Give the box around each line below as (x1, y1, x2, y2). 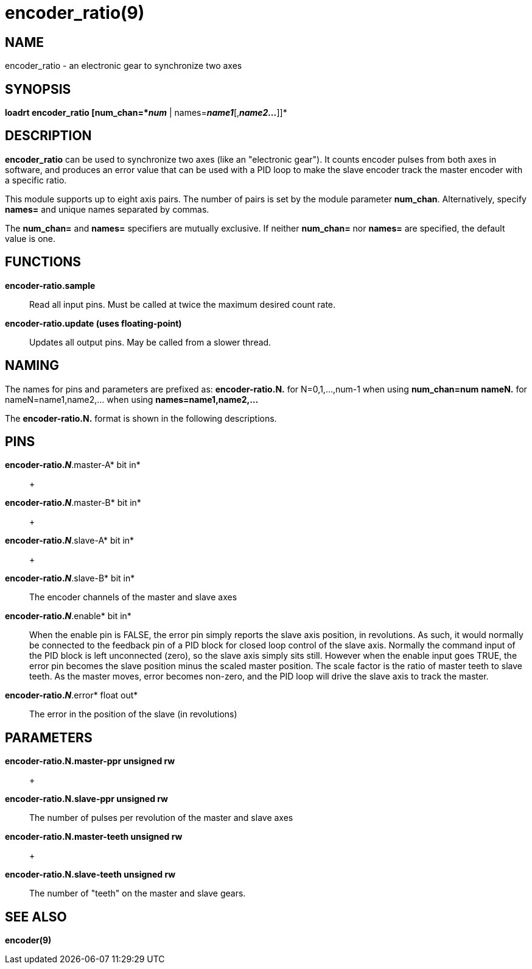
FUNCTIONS (5, 254, 82, 270)
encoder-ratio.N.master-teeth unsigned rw (5, 831, 183, 842)
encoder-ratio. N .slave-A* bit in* (5, 535, 135, 546)
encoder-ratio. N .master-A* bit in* (5, 460, 141, 470)
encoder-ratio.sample (5, 280, 96, 291)
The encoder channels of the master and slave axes (29, 592, 237, 603)
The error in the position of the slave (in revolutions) (29, 709, 237, 720)
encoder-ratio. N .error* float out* (5, 690, 138, 701)
